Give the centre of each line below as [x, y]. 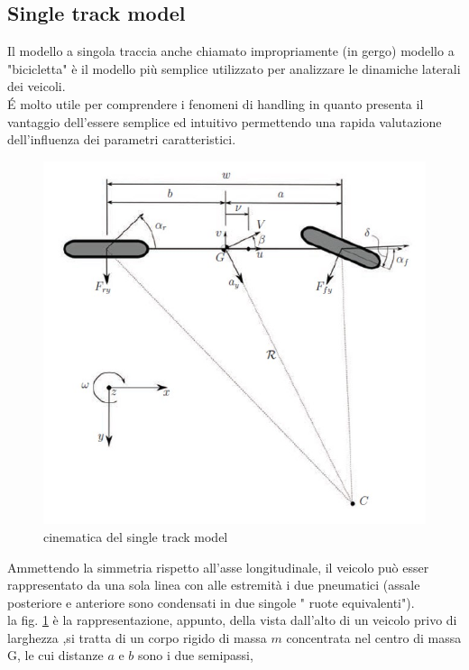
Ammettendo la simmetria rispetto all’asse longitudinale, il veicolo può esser [218, 567]
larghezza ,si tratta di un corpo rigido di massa [137, 637]
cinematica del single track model [136, 536]
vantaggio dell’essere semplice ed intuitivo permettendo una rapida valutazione [225, 121]
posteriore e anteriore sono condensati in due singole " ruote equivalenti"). [211, 602]
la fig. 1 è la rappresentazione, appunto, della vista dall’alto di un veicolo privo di [232, 620]
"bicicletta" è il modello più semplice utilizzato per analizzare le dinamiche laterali [234, 68]
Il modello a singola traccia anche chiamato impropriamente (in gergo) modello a [231, 51]
